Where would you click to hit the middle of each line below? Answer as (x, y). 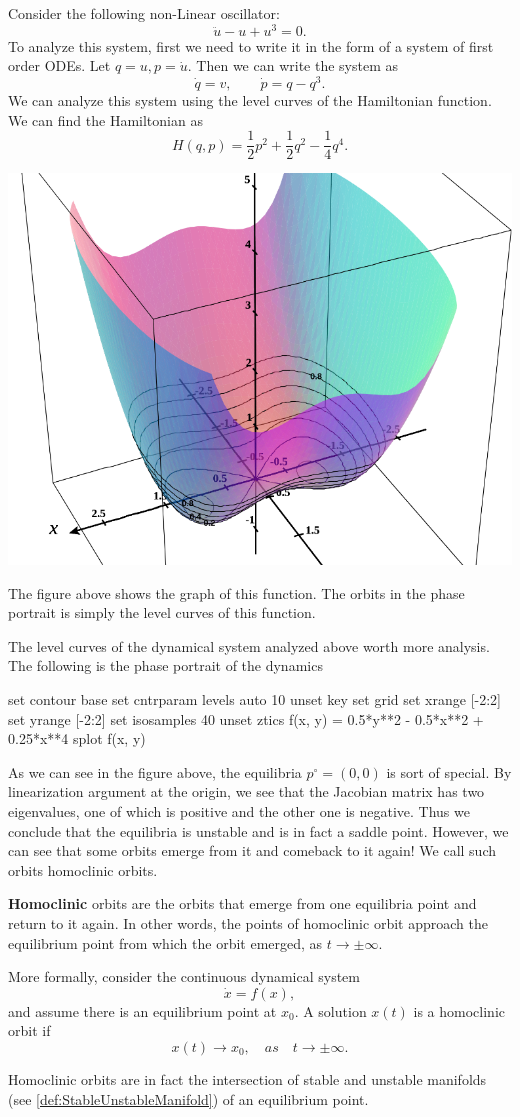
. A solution (330, 1010)
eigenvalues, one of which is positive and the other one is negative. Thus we (239, 811)
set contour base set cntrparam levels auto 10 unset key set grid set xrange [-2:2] (254, 699)
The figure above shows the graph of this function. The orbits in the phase (236, 592)
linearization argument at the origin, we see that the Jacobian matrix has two (246, 791)
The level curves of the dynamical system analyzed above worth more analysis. (249, 645)
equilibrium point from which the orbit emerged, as (165, 942)
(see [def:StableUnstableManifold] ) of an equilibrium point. (188, 1098)
